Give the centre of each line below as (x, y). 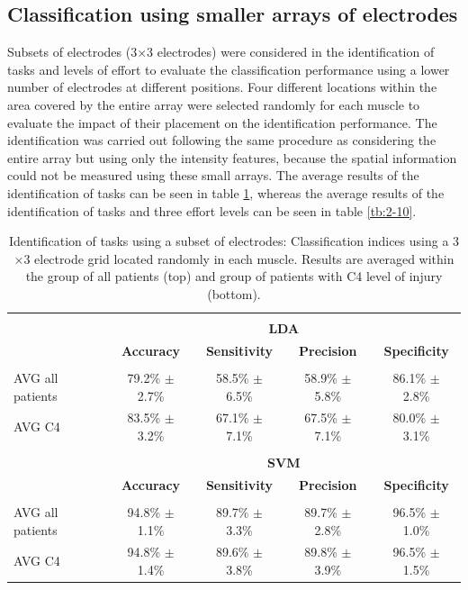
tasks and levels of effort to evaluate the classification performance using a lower (229, 69)
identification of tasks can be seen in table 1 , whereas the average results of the (226, 192)
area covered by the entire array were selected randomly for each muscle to (214, 104)
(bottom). (234, 293)
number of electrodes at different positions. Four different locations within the (222, 87)
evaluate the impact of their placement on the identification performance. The (222, 122)
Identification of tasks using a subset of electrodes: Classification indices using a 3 (234, 241)
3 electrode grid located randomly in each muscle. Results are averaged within (239, 258)
